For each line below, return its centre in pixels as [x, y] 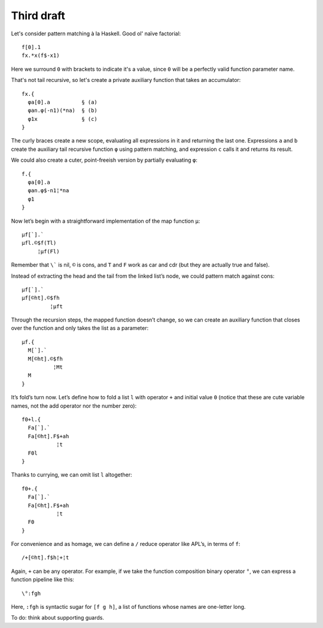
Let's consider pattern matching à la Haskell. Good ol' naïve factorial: [96, 34]
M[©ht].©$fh [45, 359]
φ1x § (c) [63, 119]
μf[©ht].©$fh [41, 298]
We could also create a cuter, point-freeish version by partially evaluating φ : [104, 160]
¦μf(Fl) [48, 251]
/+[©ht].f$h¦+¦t [45, 558]
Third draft [38, 16]
